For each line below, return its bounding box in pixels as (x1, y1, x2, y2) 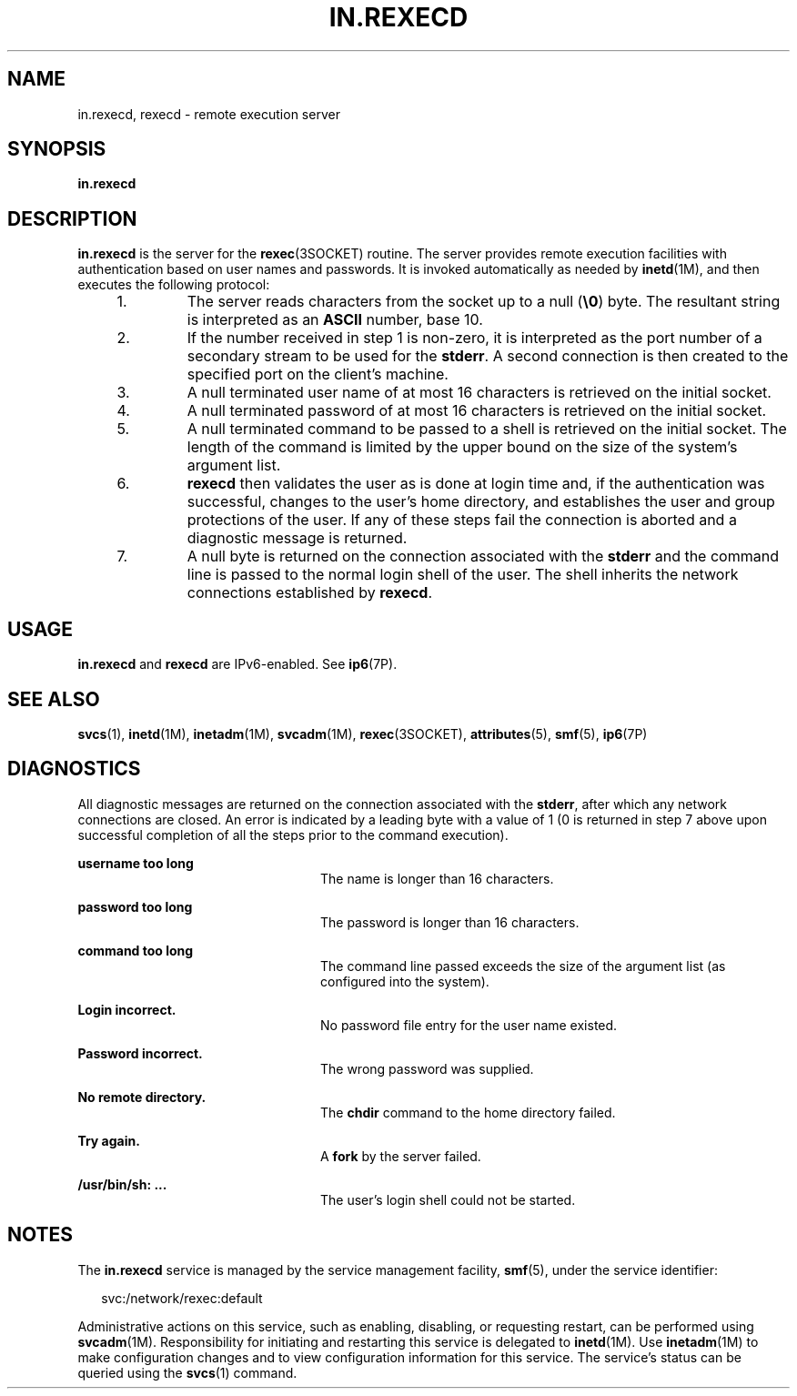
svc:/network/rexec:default (101, 1290, 263, 1306)
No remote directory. (77, 1088, 207, 1105)
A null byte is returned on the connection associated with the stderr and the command (187, 547, 779, 566)
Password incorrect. (77, 1045, 203, 1061)
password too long (77, 898, 193, 915)
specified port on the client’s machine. (187, 365, 449, 384)
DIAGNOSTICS (7, 757, 141, 781)
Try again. (77, 1132, 140, 1148)
